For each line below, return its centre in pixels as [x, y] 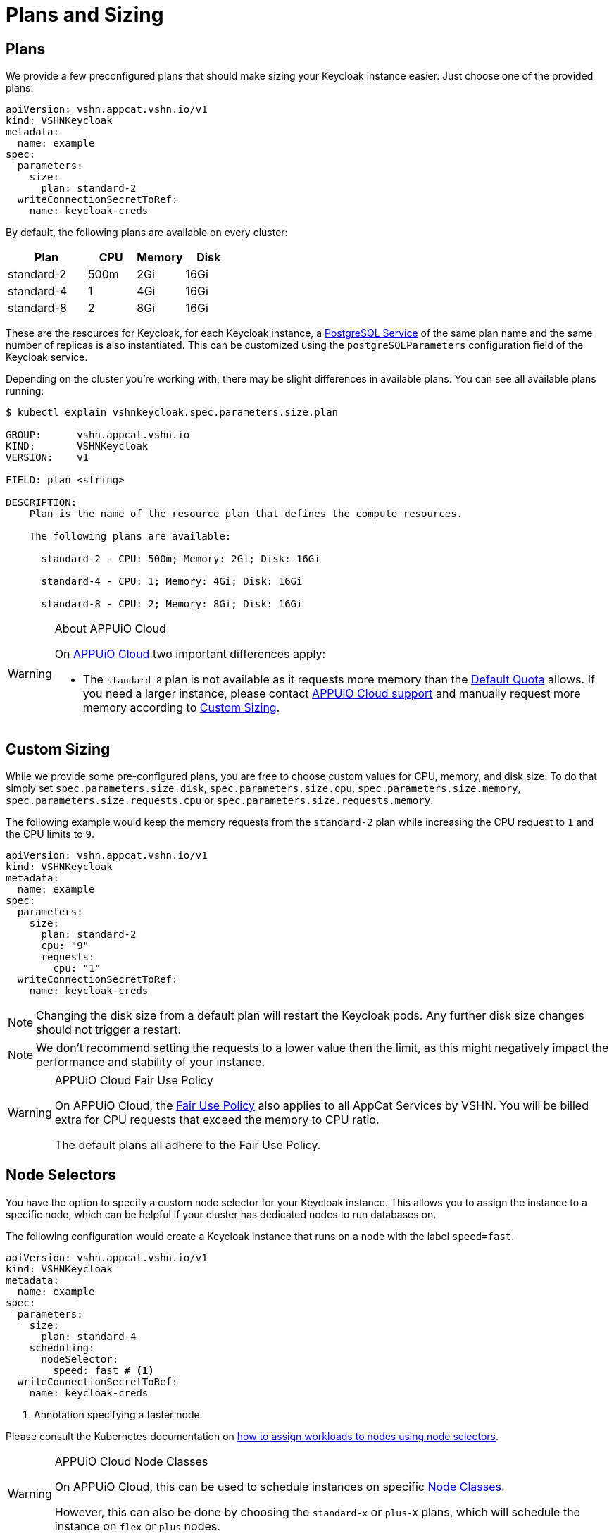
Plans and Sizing [85, 15]
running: [25, 391]
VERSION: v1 [48, 458]
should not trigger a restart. [109, 1030]
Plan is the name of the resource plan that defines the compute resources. [246, 514]
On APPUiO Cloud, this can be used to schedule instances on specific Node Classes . [280, 1486]
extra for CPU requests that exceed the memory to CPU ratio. [217, 1120]
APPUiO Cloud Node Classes [131, 1461]
